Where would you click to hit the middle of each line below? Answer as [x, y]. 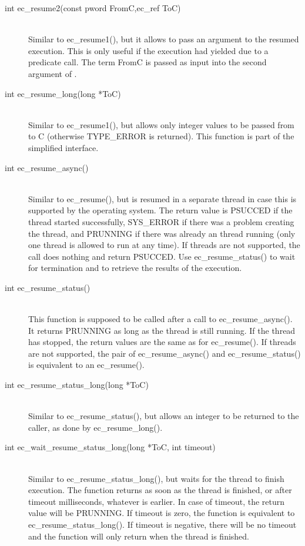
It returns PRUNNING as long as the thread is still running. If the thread [162, 330]
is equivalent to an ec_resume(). [86, 365]
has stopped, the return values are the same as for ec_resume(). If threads [162, 342]
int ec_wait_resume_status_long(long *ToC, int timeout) [110, 447]
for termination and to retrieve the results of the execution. [135, 268]
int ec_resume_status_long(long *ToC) [77, 385]
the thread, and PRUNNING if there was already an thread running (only [162, 233]
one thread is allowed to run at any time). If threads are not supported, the [164, 245]
